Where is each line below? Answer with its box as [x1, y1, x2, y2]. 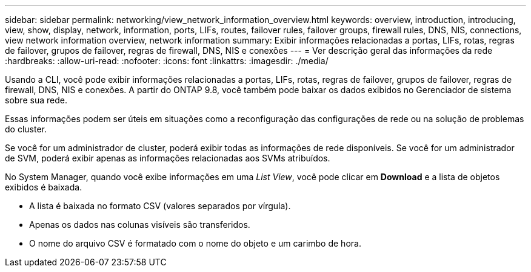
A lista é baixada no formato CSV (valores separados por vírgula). [29, 201, 291, 211]
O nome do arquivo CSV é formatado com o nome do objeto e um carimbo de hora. [29, 238, 361, 248]
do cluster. [5, 124, 47, 134]
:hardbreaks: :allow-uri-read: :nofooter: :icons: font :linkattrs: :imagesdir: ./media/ [5, 56, 329, 66]
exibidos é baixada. [5, 182, 82, 192]
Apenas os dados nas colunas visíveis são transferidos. [29, 219, 250, 230]
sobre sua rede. [5, 95, 67, 105]
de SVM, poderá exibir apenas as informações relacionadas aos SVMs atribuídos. [5, 153, 330, 163]
